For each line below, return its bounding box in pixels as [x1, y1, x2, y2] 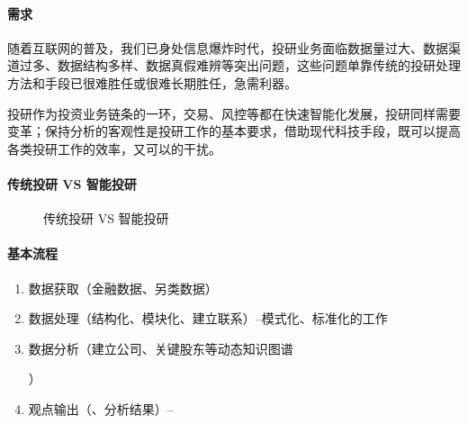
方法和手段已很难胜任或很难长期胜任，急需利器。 [7, 73, 297, 92]
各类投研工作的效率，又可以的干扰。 [7, 139, 221, 158]
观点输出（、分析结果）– [28, 399, 174, 418]
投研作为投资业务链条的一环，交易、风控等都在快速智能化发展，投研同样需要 [7, 104, 461, 122]
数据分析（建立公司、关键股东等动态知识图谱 [28, 338, 293, 357]
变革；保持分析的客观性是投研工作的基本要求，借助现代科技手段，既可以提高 [7, 122, 461, 140]
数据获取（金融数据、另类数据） [28, 278, 218, 297]
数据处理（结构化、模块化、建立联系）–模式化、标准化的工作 [28, 309, 388, 328]
